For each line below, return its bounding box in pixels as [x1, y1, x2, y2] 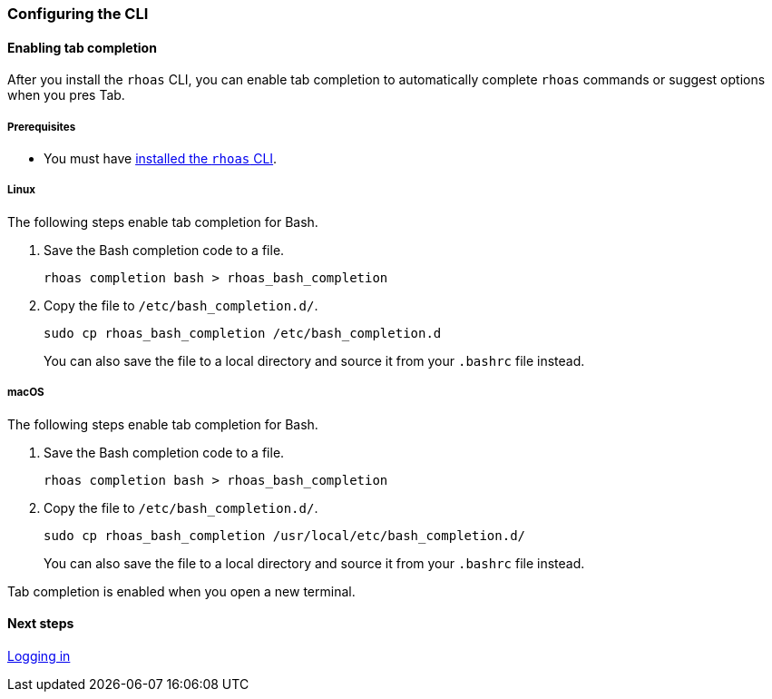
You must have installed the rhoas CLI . [44, 151, 278, 166]
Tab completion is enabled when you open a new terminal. [7, 583, 356, 599]
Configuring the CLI [7, 5, 149, 23]
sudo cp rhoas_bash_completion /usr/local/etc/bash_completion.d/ [44, 527, 526, 543]
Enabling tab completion [7, 39, 157, 55]
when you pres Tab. [7, 87, 125, 103]
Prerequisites [7, 120, 76, 133]
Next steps [7, 615, 74, 632]
